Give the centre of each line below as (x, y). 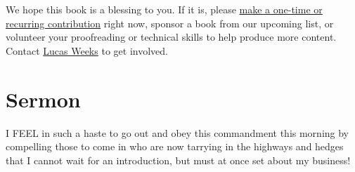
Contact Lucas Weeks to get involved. (87, 50)
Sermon (43, 99)
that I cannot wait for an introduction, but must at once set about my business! (178, 160)
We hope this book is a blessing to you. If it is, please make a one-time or (164, 9)
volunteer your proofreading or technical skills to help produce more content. (171, 37)
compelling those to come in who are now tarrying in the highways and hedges (175, 146)
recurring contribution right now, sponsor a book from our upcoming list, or (170, 23)
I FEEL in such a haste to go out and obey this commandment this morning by (177, 132)
